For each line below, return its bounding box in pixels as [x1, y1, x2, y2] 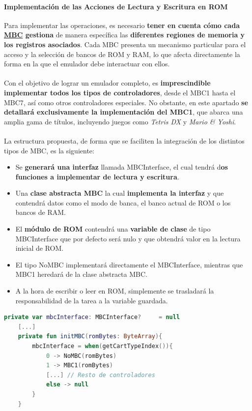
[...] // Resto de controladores [46, 371, 155, 379]
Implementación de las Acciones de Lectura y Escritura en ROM [4, 1, 228, 11]
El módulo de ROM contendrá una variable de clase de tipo [15, 224, 211, 234]
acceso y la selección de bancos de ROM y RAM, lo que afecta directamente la [4, 49, 240, 59]
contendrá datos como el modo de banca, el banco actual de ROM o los [15, 197, 231, 207]
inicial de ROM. [15, 243, 64, 253]
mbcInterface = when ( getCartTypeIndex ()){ [32, 343, 173, 350]
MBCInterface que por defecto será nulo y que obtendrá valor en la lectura [15, 233, 241, 243]
